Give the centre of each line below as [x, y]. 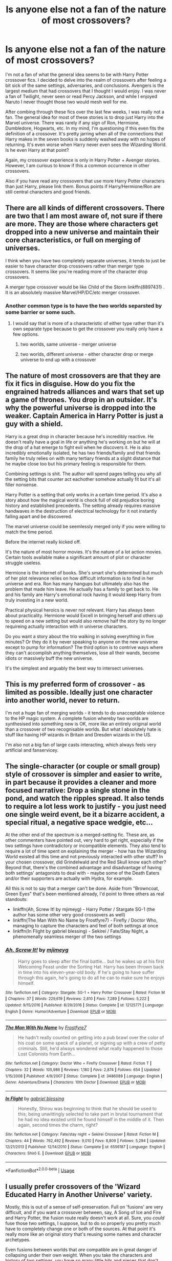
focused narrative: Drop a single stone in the [78, 790]
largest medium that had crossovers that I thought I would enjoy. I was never [86, 91]
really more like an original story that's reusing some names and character [83, 1234]
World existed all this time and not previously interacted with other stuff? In [84, 857]
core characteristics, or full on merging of [73, 240]
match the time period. [29, 532]
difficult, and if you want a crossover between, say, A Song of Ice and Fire [83, 1213]
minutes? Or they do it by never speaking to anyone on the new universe [82, 642]
